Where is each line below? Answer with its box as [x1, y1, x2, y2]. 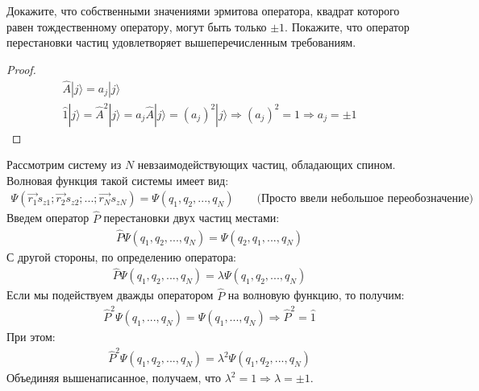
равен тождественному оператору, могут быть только [6, 18, 267, 35]
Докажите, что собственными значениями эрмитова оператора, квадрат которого [6, 2, 400, 19]
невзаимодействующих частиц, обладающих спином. [137, 156, 396, 173]
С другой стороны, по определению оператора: [6, 248, 237, 265]
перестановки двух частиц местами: [103, 209, 280, 226]
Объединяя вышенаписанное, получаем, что [6, 369, 221, 386]
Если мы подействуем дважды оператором [6, 286, 214, 303]
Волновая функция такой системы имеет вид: [6, 171, 229, 188]
